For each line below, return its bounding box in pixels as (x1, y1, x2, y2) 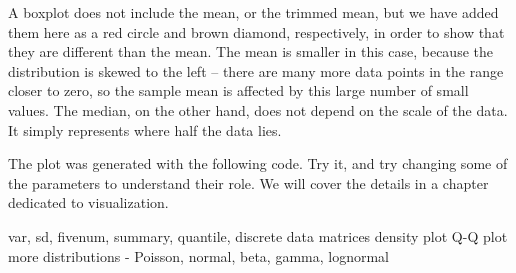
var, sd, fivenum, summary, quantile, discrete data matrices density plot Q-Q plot (8, 225, 508, 246)
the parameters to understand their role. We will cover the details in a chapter (8, 172, 489, 193)
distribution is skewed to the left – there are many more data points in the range (8, 60, 504, 81)
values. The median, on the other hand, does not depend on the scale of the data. (8, 99, 508, 120)
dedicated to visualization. (8, 192, 169, 213)
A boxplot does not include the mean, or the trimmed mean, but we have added (8, 2, 499, 22)
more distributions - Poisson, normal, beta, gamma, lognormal (8, 245, 390, 266)
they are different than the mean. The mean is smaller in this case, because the (8, 41, 493, 62)
